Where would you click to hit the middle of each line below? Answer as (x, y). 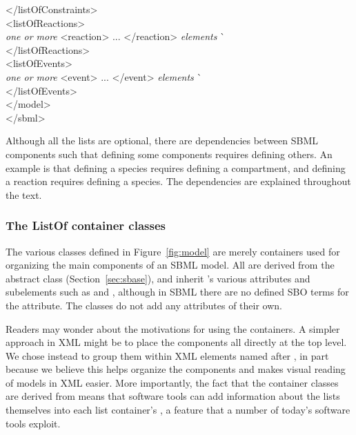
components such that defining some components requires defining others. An (169, 154)
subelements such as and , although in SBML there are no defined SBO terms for (177, 292)
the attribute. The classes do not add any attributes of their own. (144, 305)
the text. (24, 194)
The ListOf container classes (86, 225)
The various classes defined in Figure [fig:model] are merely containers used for (173, 251)
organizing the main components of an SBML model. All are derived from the (170, 265)
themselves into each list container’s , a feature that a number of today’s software (178, 410)
